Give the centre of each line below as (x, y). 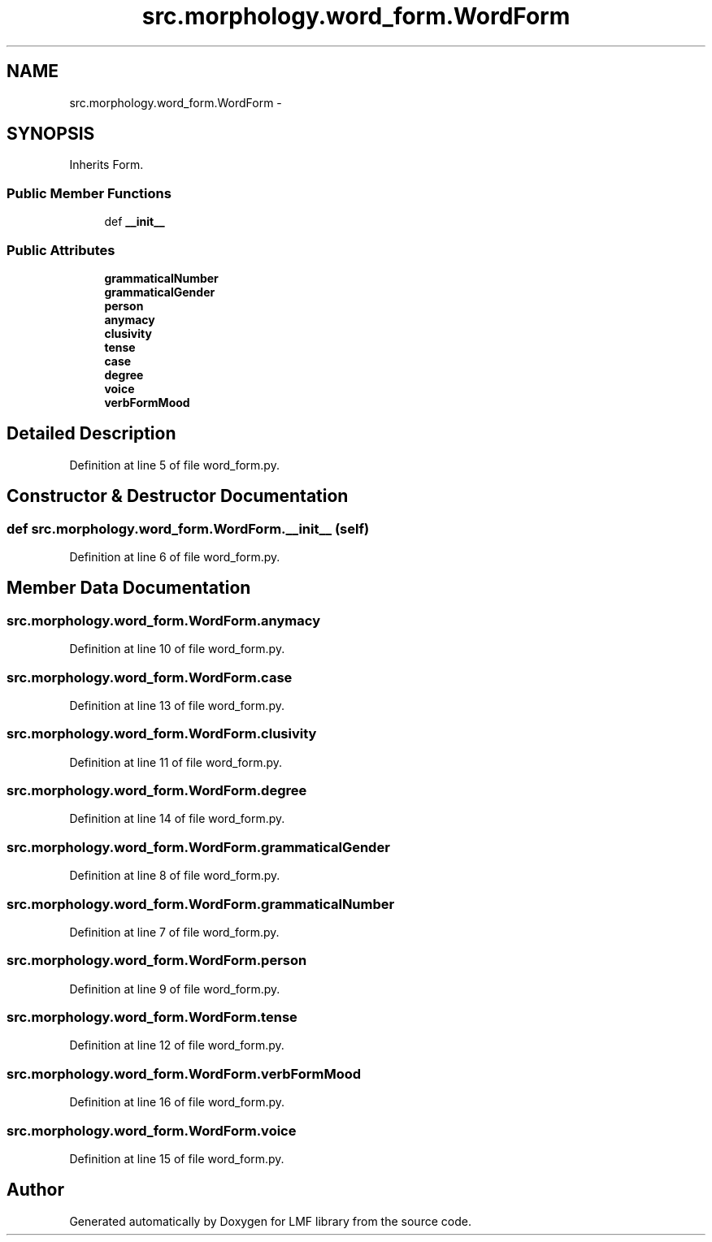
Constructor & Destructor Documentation (178, 496)
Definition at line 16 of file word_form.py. (177, 1102)
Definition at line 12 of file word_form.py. (177, 1045)
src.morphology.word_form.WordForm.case (150, 677)
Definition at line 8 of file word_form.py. (175, 876)
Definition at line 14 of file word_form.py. (177, 819)
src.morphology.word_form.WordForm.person (157, 961)
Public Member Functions (89, 193)
